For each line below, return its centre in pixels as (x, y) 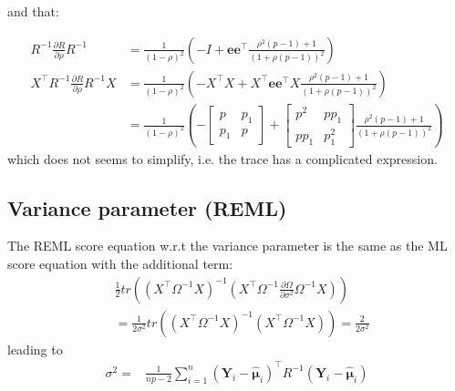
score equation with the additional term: (120, 263)
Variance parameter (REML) (147, 207)
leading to (35, 349)
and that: (33, 11)
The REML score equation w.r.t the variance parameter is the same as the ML (227, 246)
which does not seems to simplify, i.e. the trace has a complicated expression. (222, 158)
